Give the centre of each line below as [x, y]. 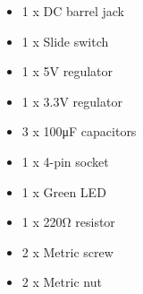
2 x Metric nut [62, 282]
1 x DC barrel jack [73, 11]
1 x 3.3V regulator [72, 101]
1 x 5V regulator [67, 71]
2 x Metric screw [67, 251]
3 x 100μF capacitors [79, 131]
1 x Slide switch [65, 41]
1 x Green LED [64, 191]
